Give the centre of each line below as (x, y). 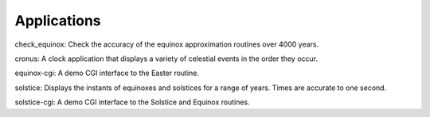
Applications (58, 21)
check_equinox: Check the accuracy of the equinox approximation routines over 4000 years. (167, 44)
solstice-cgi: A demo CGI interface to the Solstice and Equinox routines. (132, 102)
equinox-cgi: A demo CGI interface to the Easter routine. (107, 73)
